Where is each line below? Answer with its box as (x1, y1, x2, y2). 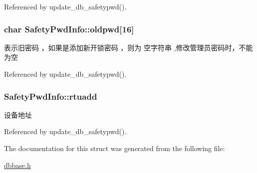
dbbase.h (4, 160, 31, 170)
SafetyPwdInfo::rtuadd (4, 90, 97, 102)
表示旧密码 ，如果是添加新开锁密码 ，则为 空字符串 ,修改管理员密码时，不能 (4, 42, 253, 52)
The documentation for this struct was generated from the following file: (4, 143, 225, 153)
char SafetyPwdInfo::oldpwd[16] (4, 22, 134, 35)
